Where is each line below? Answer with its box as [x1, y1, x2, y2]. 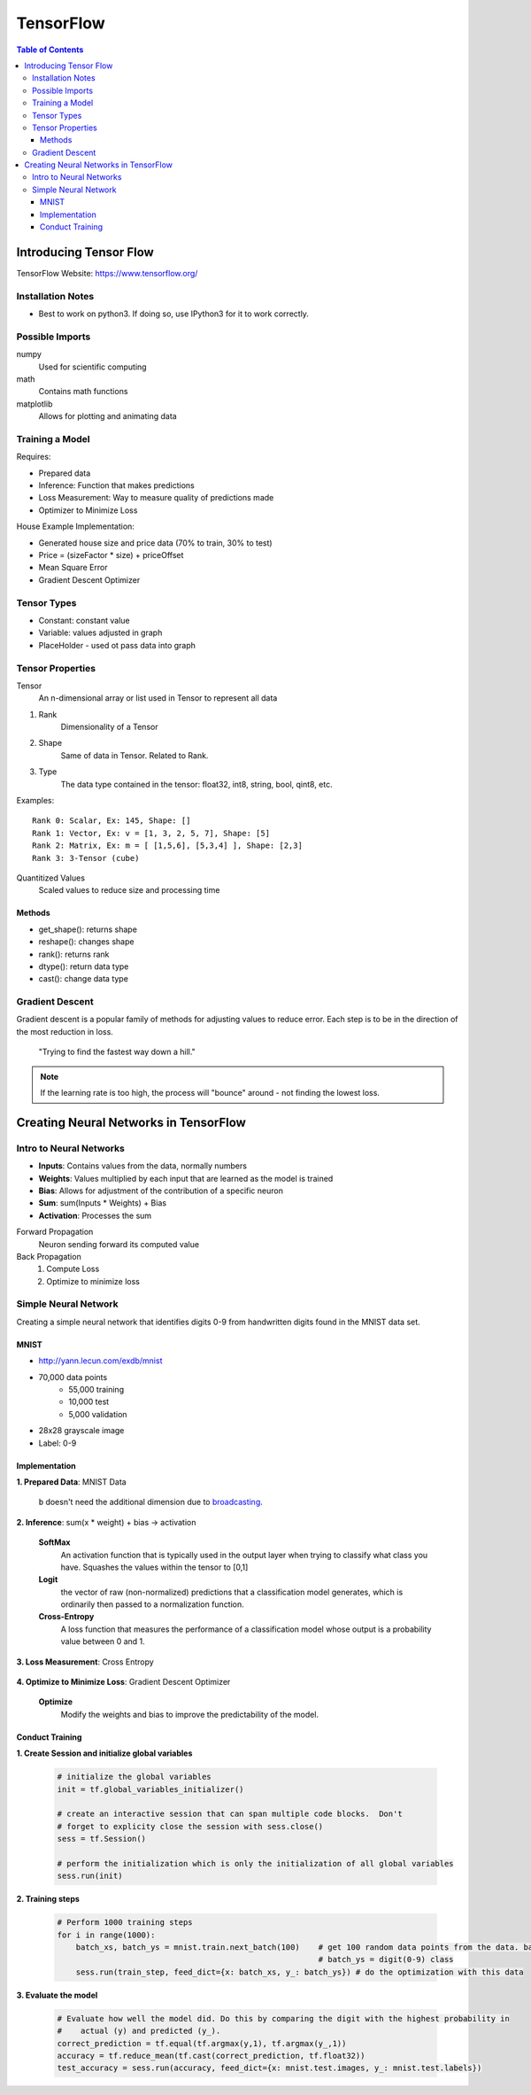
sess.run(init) [57, 1871, 123, 1882]
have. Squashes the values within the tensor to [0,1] [60, 1562, 249, 1572]
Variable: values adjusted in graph [38, 627, 163, 638]
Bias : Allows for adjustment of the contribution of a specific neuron [38, 1185, 283, 1196]
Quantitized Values [16, 873, 86, 883]
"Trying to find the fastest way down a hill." [38, 1046, 196, 1058]
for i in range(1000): [57, 1929, 156, 1940]
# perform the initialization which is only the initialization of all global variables [57, 1858, 455, 1868]
